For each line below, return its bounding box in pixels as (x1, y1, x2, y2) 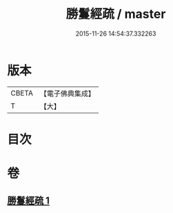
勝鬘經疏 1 (7, 195, 50, 207)
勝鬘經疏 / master (65, 6, 166, 22)
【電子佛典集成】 (39, 89, 95, 98)
